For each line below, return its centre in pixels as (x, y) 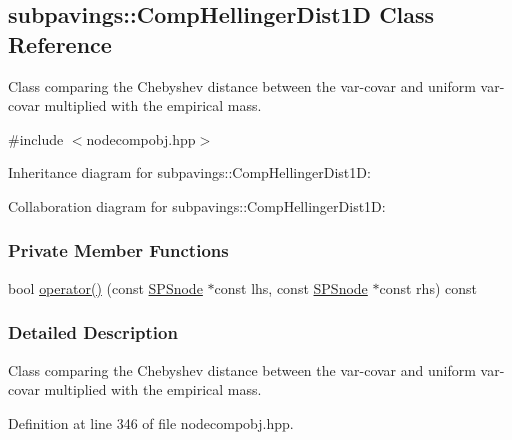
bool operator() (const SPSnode (105, 287)
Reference (60, 43)
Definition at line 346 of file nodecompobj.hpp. (151, 422)
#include (36, 138)
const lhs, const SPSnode (291, 287)
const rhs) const (428, 287)
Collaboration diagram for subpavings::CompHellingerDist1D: (197, 205)
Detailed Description (93, 332)
